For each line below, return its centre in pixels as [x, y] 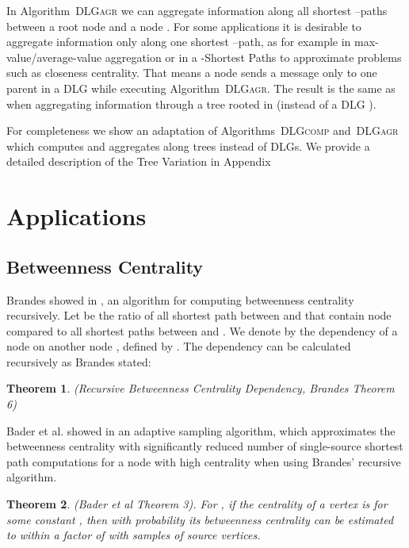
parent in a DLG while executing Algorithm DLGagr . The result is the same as [201, 88]
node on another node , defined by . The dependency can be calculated [179, 346]
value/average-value [54, 57]
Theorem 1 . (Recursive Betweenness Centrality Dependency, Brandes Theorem [201, 388]
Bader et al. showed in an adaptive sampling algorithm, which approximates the [201, 430]
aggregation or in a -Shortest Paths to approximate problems [253, 57]
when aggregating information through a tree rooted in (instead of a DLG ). [191, 103]
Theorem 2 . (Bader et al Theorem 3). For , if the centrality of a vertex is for [197, 504]
